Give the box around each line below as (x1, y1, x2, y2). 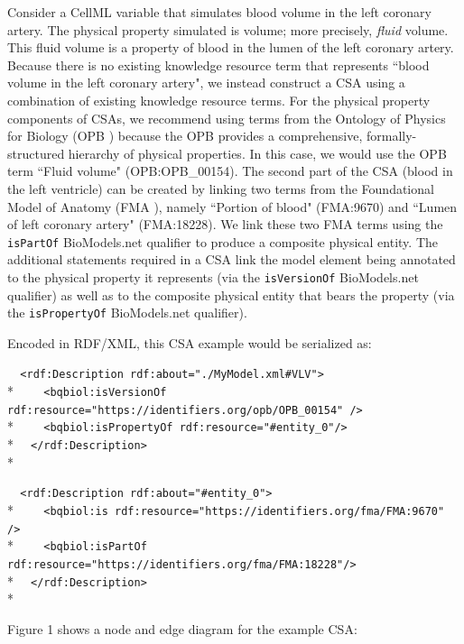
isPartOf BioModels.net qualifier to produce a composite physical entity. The (7, 232, 439, 251)
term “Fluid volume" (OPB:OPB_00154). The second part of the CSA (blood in (7, 161, 453, 180)
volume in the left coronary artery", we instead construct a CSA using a (7, 73, 405, 92)
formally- (366, 126, 417, 145)
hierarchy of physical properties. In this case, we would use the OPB (68, 143, 447, 162)
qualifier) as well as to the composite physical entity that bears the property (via (7, 285, 455, 304)
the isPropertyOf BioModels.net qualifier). (7, 303, 247, 322)
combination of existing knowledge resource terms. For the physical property (7, 90, 431, 109)
